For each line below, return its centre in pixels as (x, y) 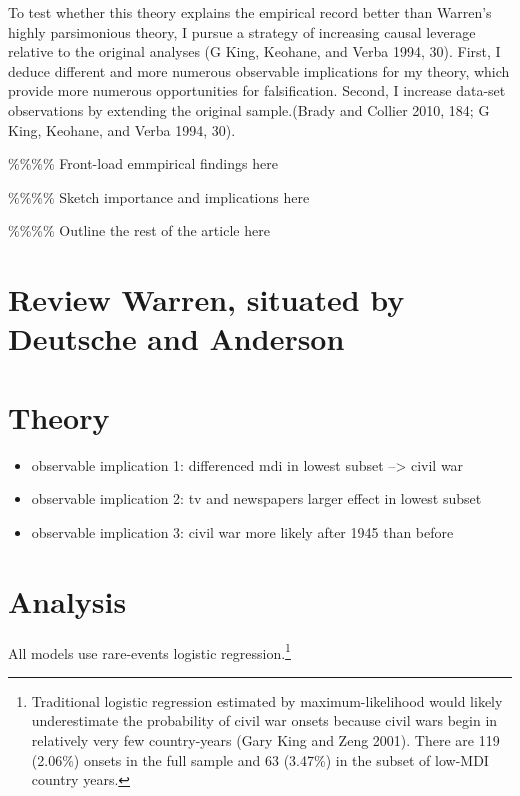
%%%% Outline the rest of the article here (139, 230)
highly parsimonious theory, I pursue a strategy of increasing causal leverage (242, 31)
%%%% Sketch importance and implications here (159, 196)
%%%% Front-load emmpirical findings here (143, 163)
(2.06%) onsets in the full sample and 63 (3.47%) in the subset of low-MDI (260, 759)
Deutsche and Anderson (176, 338)
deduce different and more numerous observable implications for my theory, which (259, 70)
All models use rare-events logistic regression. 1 (149, 651)
